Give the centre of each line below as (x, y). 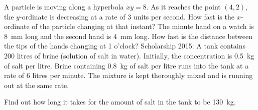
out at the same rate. (37, 85)
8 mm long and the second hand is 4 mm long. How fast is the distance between (128, 36)
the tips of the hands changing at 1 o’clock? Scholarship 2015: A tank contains (125, 46)
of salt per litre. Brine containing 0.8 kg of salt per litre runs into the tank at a (126, 65)
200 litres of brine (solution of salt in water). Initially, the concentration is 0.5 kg (129, 55)
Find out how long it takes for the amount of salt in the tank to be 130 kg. (120, 102)
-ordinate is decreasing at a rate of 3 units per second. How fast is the (127, 16)
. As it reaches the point (183, 6)
